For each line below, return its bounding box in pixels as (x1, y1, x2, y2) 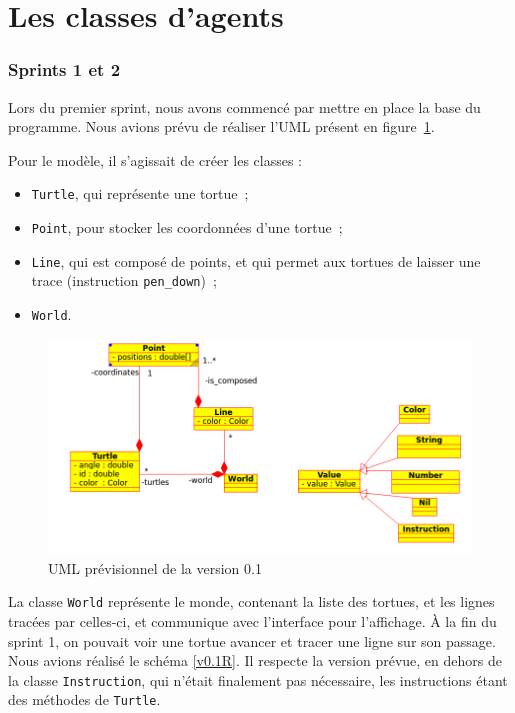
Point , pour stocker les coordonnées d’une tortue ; (31, 217, 343, 238)
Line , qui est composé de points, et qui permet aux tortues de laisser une (31, 250, 481, 271)
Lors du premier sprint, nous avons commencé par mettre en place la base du (8, 96, 481, 117)
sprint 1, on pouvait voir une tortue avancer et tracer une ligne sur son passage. (8, 630, 496, 651)
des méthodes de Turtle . (8, 689, 161, 710)
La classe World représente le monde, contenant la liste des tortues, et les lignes (8, 591, 495, 612)
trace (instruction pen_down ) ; (31, 270, 217, 291)
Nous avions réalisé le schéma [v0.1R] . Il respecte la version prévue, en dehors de (8, 650, 502, 671)
